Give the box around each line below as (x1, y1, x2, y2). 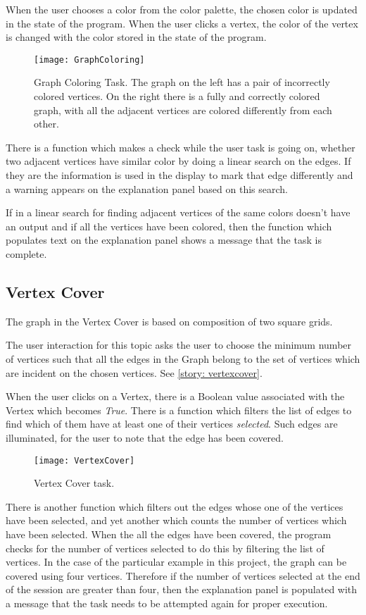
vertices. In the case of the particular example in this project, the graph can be (6, 554, 347, 569)
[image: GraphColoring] (34, 54, 145, 65)
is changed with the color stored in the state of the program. (6, 30, 267, 44)
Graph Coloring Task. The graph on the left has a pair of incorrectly (34, 75, 330, 89)
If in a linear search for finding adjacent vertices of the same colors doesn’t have (6, 205, 351, 220)
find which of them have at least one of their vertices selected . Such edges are (6, 416, 338, 431)
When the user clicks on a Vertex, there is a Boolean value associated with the (6, 389, 345, 404)
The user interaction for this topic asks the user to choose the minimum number (6, 337, 352, 352)
